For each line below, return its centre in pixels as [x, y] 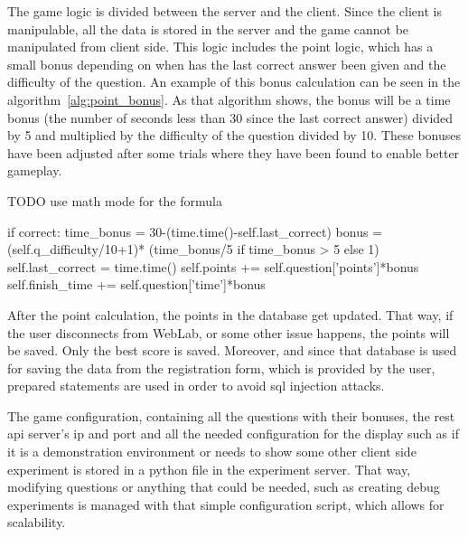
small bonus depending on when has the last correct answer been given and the [227, 64]
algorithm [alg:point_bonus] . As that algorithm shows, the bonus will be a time [229, 99]
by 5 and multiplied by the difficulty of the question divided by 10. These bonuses [234, 135]
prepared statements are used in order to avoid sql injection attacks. [196, 386]
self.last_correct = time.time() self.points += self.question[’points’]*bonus [213, 266]
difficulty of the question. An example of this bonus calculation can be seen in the [234, 82]
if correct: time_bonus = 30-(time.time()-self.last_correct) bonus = [195, 231]
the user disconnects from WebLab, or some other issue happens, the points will [229, 332]
